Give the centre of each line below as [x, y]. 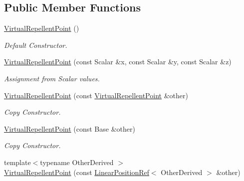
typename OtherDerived [77, 162]
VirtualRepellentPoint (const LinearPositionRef [77, 172]
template [17, 162]
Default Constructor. [36, 45]
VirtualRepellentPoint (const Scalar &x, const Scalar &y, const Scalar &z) [118, 62]
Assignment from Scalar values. [52, 78]
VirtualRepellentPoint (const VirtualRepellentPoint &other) [96, 95]
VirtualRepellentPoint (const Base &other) [70, 128]
